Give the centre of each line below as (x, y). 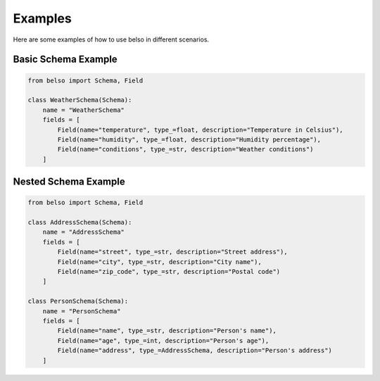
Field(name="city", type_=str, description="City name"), (159, 262)
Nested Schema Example (69, 182)
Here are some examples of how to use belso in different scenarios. (111, 39)
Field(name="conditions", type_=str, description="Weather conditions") (185, 149)
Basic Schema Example (65, 60)
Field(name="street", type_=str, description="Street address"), (172, 252)
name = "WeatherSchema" (83, 110)
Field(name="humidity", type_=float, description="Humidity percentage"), (189, 139)
